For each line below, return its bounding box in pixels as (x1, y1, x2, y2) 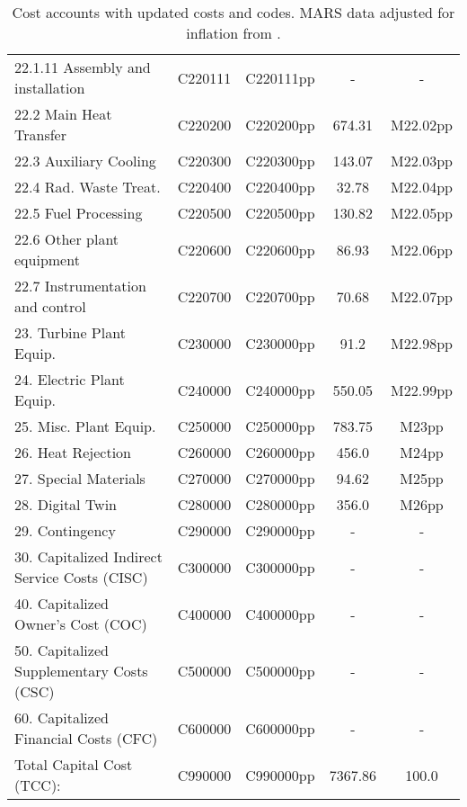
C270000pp (245, 468, 315, 489)
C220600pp (245, 238, 315, 260)
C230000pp (245, 332, 315, 354)
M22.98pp (391, 332, 453, 354)
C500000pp (245, 660, 315, 681)
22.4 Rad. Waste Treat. (14, 176, 161, 197)
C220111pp (245, 67, 315, 88)
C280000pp (245, 494, 315, 515)
